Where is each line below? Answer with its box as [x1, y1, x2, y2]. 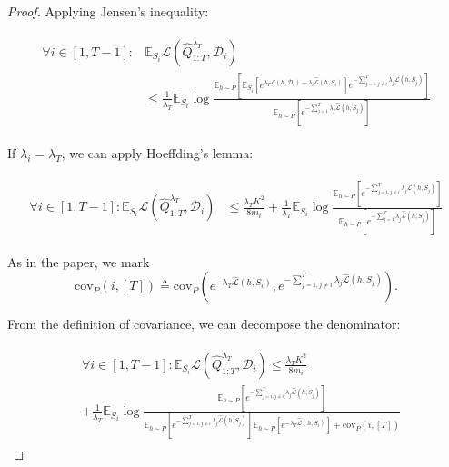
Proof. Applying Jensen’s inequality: [7, 2, 209, 20]
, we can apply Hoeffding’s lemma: [61, 144, 254, 163]
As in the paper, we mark [7, 252, 150, 271]
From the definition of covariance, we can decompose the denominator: [7, 314, 401, 333]
